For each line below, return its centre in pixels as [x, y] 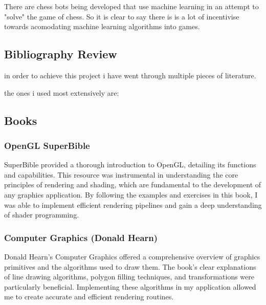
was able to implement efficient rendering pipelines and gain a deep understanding [133, 204]
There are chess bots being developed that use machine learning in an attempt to [131, 6]
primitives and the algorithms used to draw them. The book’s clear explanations [130, 266]
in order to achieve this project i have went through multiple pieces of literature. [130, 75]
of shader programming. [42, 215]
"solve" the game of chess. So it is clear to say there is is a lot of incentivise [122, 16]
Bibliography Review [61, 54]
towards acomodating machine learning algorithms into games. [102, 26]
